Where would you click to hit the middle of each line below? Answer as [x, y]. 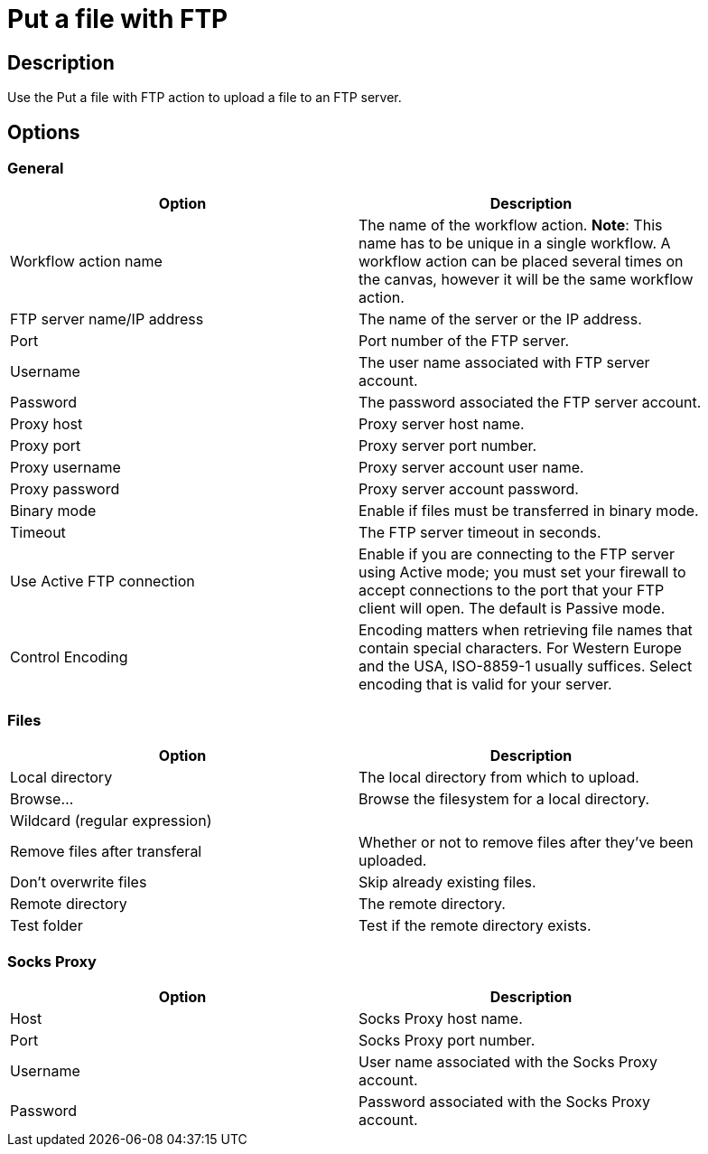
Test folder [47, 926]
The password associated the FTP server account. [530, 403]
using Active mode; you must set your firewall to [522, 572]
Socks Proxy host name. [441, 1018]
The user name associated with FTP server [504, 363]
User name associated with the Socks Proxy [508, 1061]
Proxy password [65, 489]
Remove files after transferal [106, 852]
